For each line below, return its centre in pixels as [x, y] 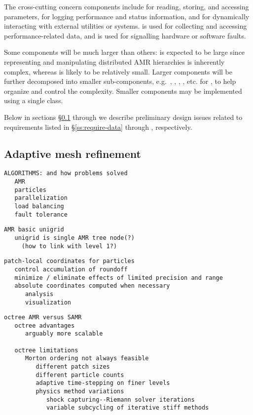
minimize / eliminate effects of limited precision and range [119, 278]
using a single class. [34, 100]
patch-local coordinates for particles [69, 261]
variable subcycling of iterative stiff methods [127, 408]
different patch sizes [73, 367]
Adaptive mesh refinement [72, 153]
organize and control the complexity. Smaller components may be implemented [123, 91]
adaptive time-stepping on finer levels [103, 383]
